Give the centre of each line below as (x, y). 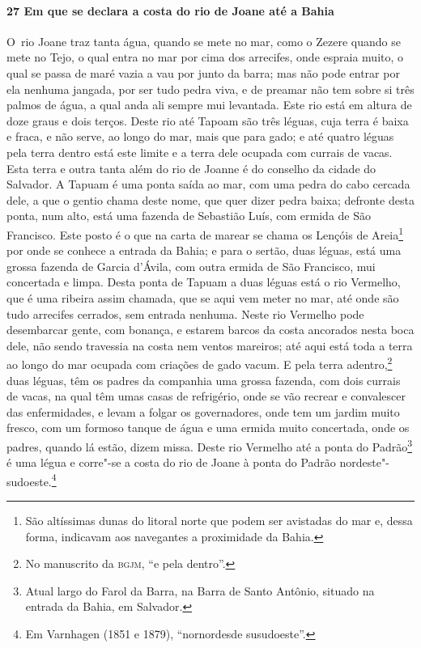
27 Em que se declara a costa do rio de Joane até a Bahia (170, 10)
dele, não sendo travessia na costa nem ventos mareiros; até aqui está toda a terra (210, 345)
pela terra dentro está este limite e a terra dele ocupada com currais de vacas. (200, 152)
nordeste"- (364, 462)
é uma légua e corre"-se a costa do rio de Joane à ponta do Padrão (171, 462)
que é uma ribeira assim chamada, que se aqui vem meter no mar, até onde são (203, 297)
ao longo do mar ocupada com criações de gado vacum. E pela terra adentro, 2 (200, 363)
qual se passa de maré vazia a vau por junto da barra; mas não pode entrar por (203, 72)
